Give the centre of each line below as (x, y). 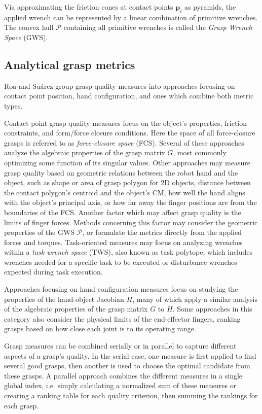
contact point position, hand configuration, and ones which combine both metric (129, 96)
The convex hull (29, 27)
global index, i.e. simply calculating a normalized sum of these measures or (120, 385)
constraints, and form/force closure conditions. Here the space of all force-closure (130, 133)
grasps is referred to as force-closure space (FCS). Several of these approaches (124, 142)
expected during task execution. (53, 272)
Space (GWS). (26, 37)
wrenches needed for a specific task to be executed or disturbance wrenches (121, 262)
